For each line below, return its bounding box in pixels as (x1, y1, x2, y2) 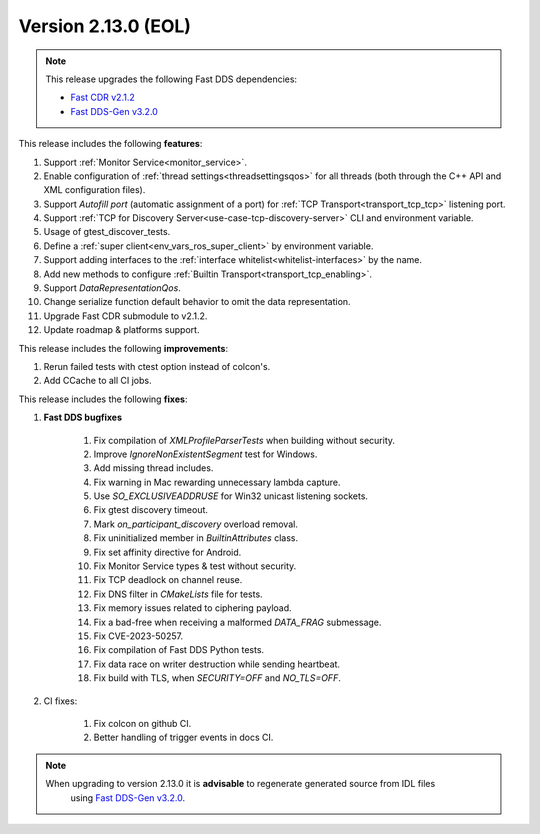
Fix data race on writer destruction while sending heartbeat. (93, 658, 340, 670)
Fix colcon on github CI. (93, 717, 192, 729)
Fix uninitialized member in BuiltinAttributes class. (93, 532, 299, 544)
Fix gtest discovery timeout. (93, 504, 209, 516)
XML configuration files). (43, 184, 146, 196)
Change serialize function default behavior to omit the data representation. (43, 296, 351, 308)
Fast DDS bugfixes (43, 411, 122, 424)
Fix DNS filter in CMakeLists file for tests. (93, 588, 264, 600)
